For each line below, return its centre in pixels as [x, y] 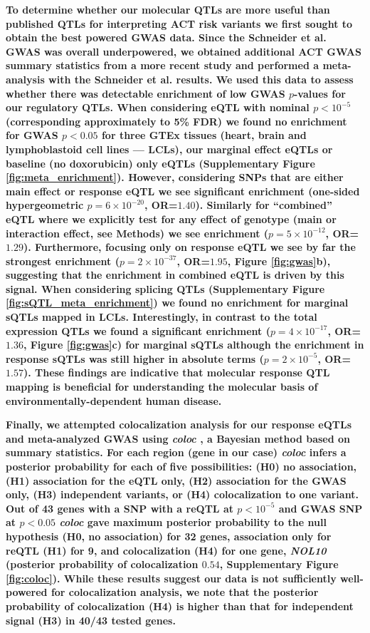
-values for [319, 93]
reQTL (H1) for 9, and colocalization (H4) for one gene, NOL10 [166, 550]
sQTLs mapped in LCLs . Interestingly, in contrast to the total [162, 317]
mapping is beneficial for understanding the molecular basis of [162, 387]
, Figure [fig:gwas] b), [279, 261]
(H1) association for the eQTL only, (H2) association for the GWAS [176, 480]
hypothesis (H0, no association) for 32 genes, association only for [169, 536]
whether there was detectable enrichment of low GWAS [146, 93]
